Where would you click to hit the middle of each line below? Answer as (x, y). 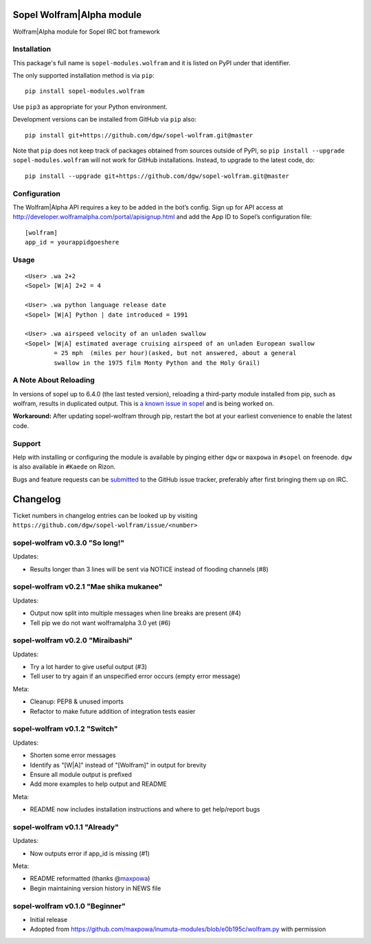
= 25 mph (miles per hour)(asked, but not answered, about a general (175, 353)
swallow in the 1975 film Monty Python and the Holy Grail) (157, 363)
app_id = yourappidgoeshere (72, 243)
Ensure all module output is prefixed (81, 774)
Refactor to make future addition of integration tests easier (113, 711)
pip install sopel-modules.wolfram (85, 91)
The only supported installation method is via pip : (83, 76)
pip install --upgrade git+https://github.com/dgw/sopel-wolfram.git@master (157, 176)
